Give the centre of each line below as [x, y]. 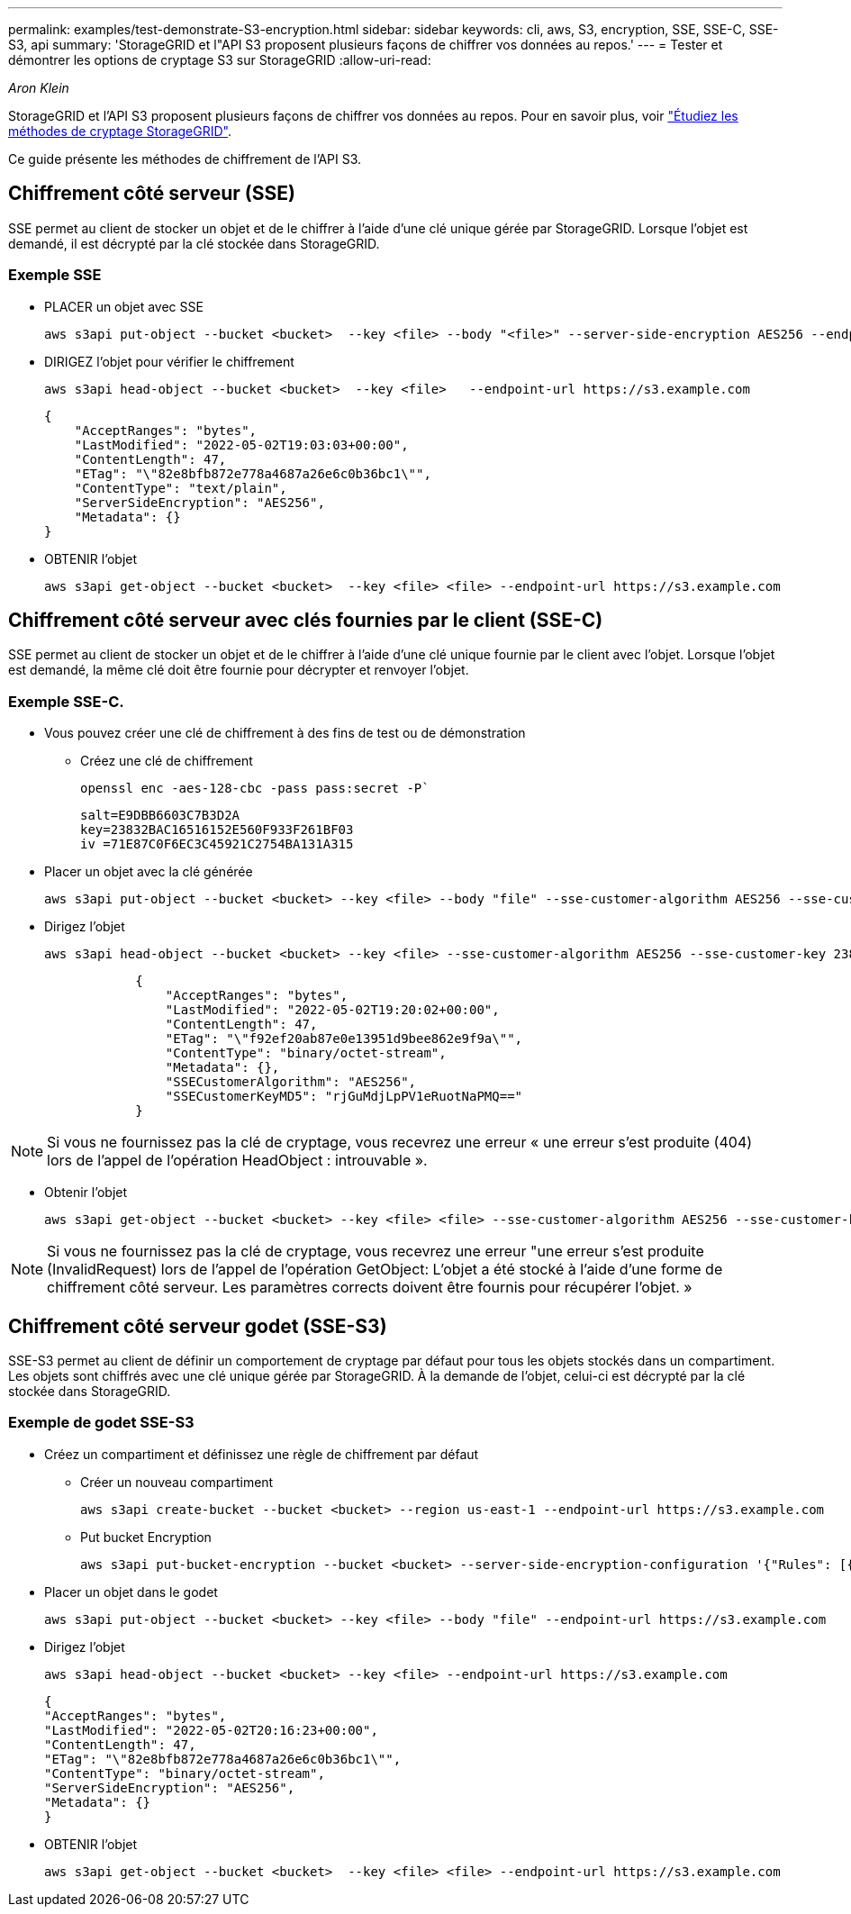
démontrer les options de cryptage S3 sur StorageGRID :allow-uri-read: [220, 60]
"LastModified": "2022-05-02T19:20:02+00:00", [332, 1010]
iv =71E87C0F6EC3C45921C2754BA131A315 [217, 844]
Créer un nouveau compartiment [177, 1482]
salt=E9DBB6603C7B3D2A [160, 816]
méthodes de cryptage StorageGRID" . [120, 131]
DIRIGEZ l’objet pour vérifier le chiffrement [169, 361]
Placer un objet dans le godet [131, 1592]
